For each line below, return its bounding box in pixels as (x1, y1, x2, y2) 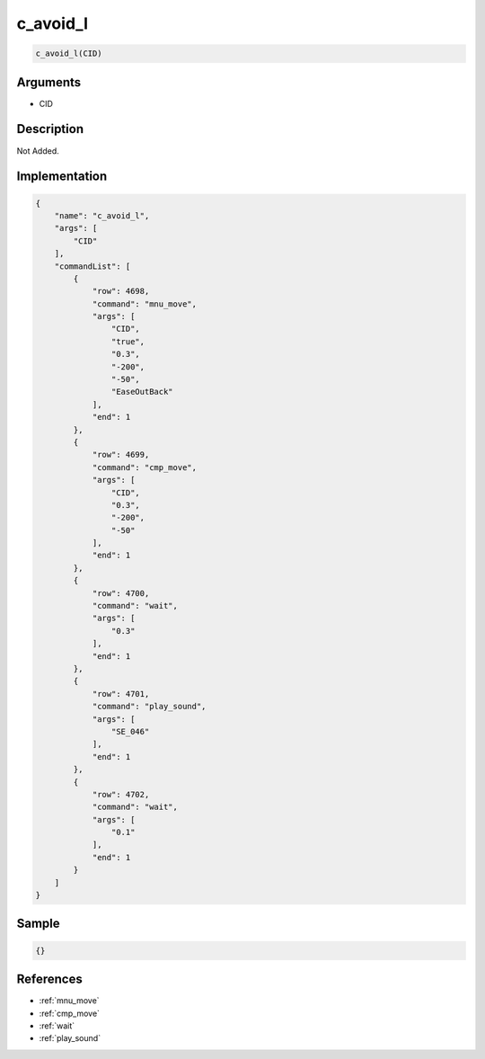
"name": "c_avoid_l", (54, 210, 150, 220)
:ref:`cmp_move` (39, 1008, 101, 1019)
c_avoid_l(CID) (35, 49, 102, 58)
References (16, 972, 83, 987)
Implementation (16, 169, 108, 184)
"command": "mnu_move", (92, 298, 198, 309)
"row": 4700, (92, 588, 150, 598)
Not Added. (16, 145, 60, 156)
